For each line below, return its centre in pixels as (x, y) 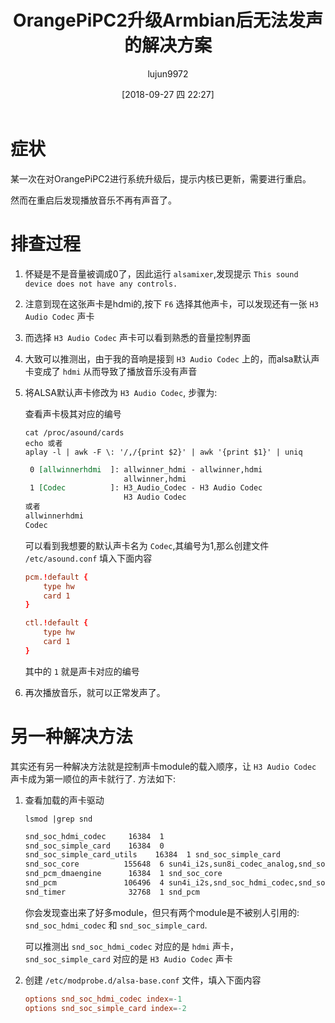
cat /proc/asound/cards (74, 432)
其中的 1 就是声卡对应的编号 (82, 671)
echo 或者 (43, 443)
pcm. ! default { (56, 577)
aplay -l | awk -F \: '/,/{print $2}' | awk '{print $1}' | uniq (163, 452)
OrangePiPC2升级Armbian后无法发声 (168, 20)
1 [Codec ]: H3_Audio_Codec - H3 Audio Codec (146, 488)
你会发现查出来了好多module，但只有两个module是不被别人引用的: (162, 912)
